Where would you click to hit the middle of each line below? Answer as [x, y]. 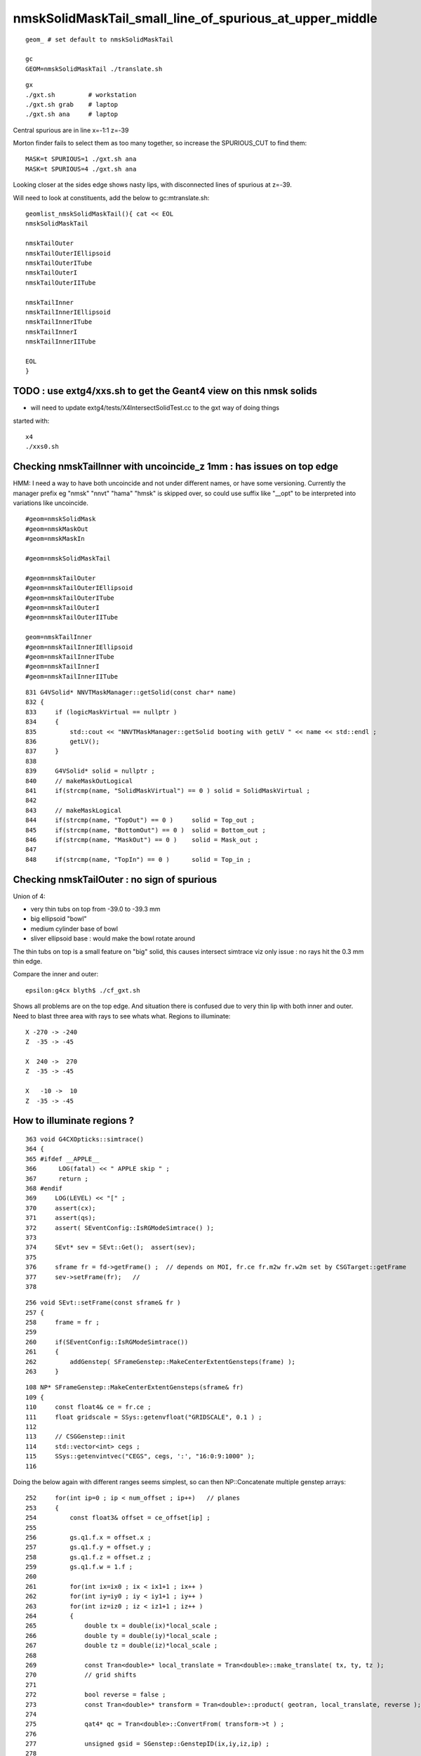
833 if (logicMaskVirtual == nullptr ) [101, 712]
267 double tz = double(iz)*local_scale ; [122, 1646]
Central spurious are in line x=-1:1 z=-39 [71, 130]
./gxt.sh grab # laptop [72, 104]
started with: [31, 421]
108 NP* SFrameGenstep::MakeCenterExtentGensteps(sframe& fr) [135, 1388]
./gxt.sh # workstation [81, 94]
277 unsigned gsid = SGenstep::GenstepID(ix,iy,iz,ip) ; [148, 1744]
